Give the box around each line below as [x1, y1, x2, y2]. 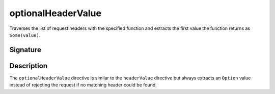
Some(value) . [9, 32, 41, 38]
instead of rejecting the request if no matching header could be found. [9, 82, 157, 88]
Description [9, 61, 48, 70]
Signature [9, 45, 42, 54]
